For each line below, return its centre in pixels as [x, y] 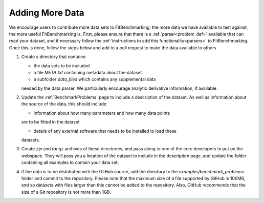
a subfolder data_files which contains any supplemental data [95, 79]
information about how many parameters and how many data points [102, 113]
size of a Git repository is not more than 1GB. [66, 192]
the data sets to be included [62, 65]
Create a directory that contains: [54, 57]
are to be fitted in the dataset [51, 122]
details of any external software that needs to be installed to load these [105, 131]
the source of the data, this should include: [64, 104]
